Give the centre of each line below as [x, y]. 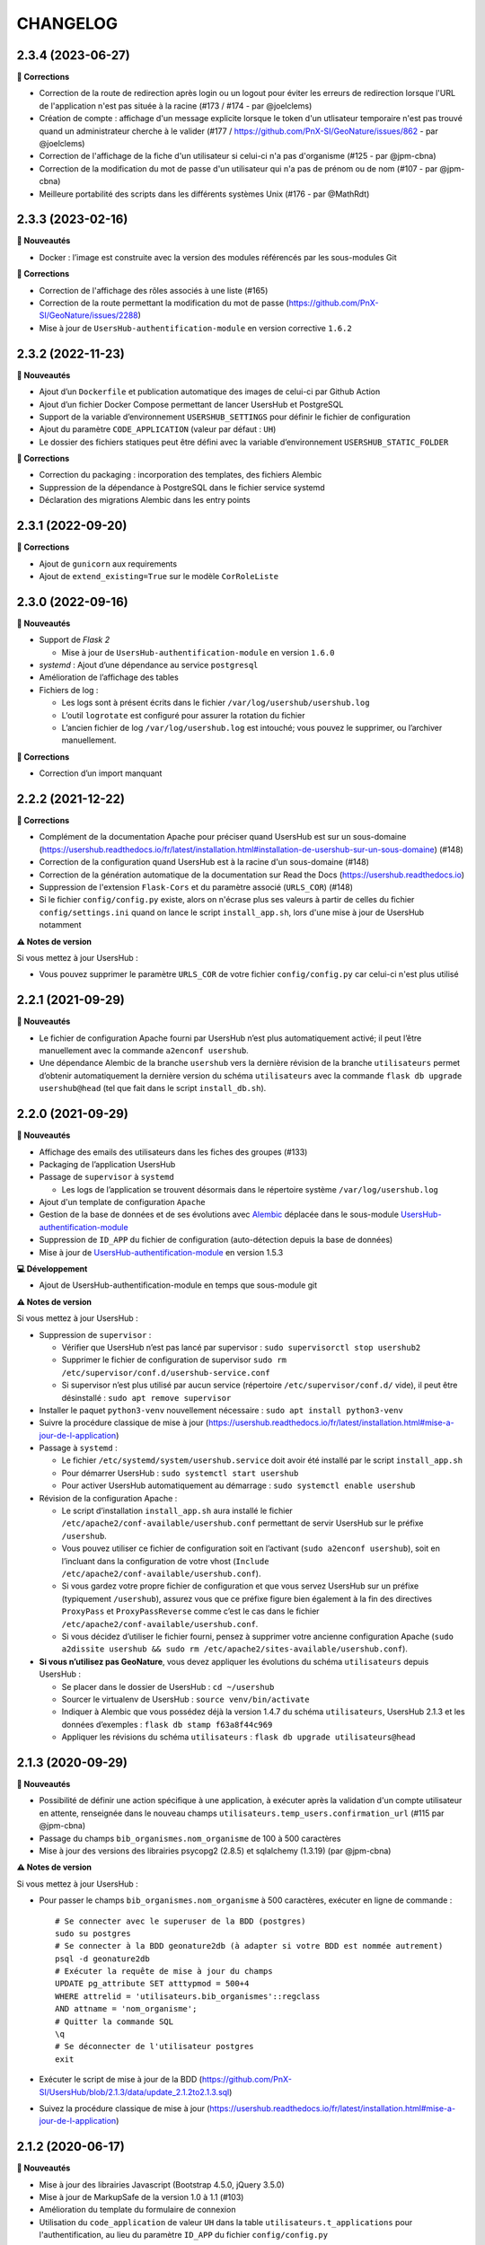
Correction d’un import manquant [101, 773]
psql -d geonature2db [102, 1959]
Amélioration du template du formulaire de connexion [137, 2210]
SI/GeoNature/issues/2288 [88, 315]
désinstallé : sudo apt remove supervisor [146, 1397]
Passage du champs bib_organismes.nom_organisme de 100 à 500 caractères [190, 1838]
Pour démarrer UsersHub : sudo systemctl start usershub [180, 1473]
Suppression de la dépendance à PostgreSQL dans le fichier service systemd [182, 487]
